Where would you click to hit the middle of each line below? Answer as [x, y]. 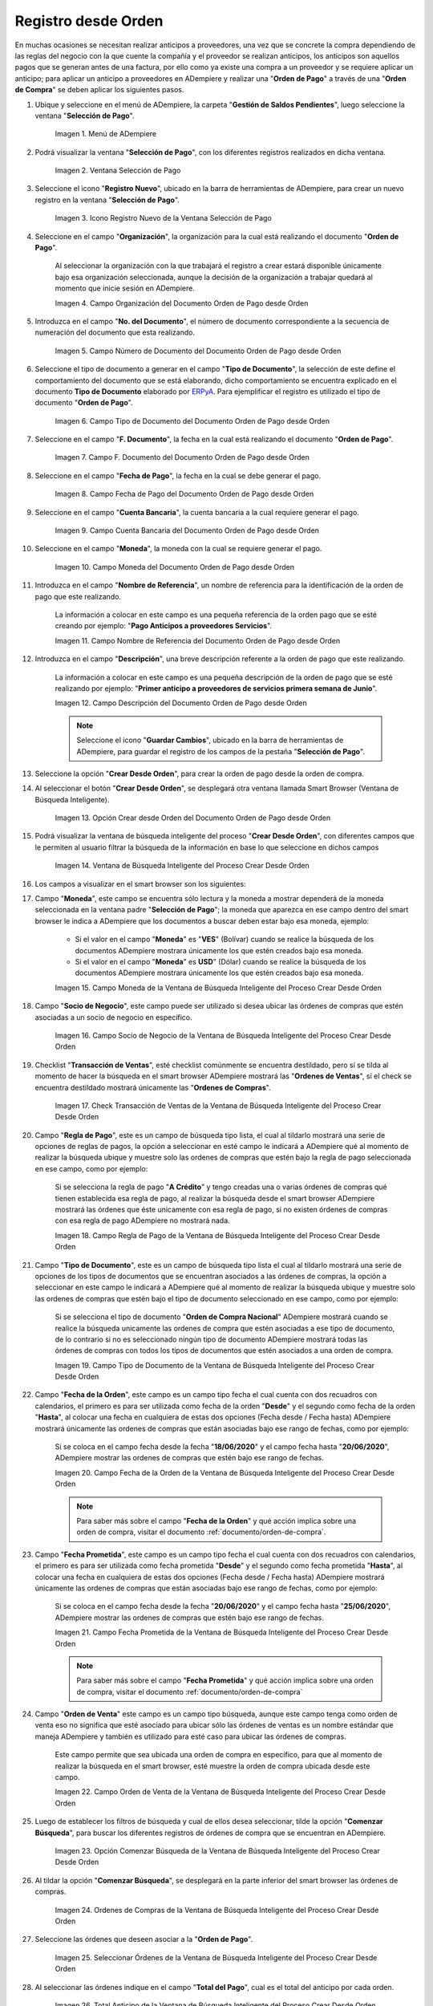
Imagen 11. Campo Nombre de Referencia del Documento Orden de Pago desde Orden [198, 640]
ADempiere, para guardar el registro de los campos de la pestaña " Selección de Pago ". [221, 751]
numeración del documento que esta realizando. [115, 332]
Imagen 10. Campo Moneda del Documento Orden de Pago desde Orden [175, 566]
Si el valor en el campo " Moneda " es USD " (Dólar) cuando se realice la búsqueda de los [221, 961]
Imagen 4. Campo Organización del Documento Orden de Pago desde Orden [182, 303]
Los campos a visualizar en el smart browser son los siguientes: [140, 883]
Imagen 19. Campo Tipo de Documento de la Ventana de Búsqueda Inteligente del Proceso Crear [215, 1365]
